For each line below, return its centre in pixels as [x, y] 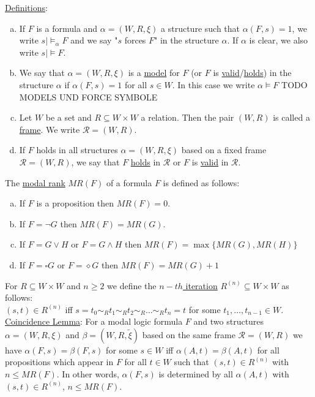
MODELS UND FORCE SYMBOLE [88, 96]
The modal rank [35, 182]
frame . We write [50, 129]
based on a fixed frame [224, 150]
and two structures [229, 321]
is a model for [154, 73]
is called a [291, 117]
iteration [202, 285]
